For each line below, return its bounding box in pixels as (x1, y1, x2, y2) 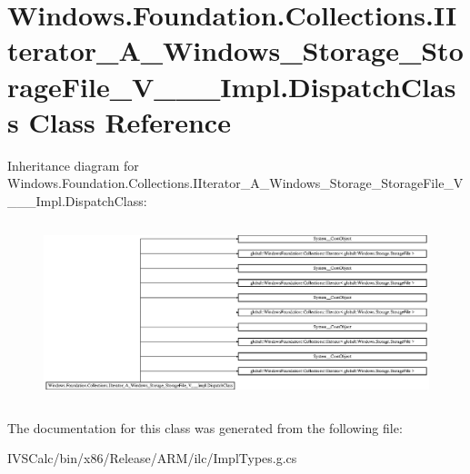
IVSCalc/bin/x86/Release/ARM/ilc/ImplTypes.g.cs (7, 449, 297, 468)
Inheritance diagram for (7, 155, 139, 174)
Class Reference (28, 103, 231, 140)
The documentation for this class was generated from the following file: (7, 418, 403, 437)
